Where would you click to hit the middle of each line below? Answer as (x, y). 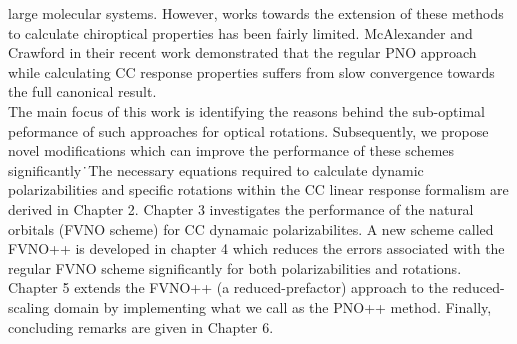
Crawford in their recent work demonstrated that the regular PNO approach (242, 52)
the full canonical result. (82, 91)
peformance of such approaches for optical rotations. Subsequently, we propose (248, 130)
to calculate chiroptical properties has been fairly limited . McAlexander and (240, 32)
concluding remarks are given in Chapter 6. (141, 326)
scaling (29, 306)
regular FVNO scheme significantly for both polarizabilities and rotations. (235, 267)
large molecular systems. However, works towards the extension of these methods (256, 13)
